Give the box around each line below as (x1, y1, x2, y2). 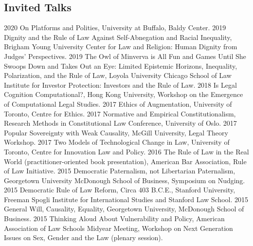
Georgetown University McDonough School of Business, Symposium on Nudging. (4, 175, 245, 185)
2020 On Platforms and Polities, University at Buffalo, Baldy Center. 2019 (4, 22, 226, 33)
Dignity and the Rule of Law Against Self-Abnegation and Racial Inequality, (4, 32, 232, 42)
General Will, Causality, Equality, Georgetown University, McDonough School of (4, 204, 244, 214)
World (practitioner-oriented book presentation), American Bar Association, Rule (4, 156, 247, 166)
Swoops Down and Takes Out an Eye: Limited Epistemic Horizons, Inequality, (4, 60, 237, 71)
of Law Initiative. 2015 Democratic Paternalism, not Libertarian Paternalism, (4, 166, 235, 176)
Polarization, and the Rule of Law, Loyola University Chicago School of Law (4, 70, 232, 80)
